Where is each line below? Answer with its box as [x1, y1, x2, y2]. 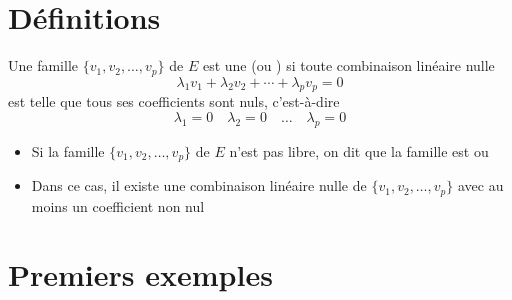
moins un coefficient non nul [31, 195, 205, 216]
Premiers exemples [8, 254, 273, 295]
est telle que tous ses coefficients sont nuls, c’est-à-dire [8, 91, 340, 112]
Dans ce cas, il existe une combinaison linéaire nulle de [31, 175, 367, 196]
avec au [457, 175, 504, 196]
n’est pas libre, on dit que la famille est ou [229, 140, 489, 161]
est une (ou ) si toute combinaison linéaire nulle [202, 55, 495, 76]
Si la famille [31, 140, 105, 161]
